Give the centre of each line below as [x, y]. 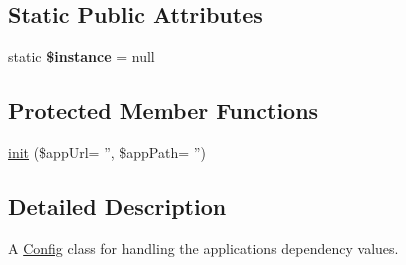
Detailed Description [117, 205]
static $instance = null [81, 56]
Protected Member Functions [163, 110]
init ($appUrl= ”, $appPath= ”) [107, 152]
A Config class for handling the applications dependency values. [203, 247]
